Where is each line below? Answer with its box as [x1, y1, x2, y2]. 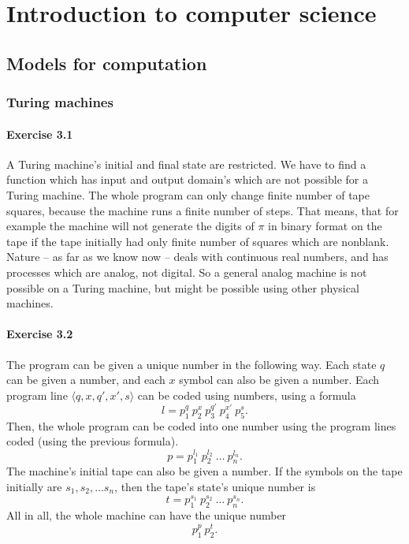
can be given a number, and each [6, 371, 165, 388]
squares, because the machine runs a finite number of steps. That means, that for [6, 202, 399, 218]
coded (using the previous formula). [6, 433, 179, 449]
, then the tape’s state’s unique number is [114, 478, 316, 494]
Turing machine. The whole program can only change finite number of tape [6, 186, 370, 203]
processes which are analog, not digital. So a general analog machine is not [6, 263, 367, 280]
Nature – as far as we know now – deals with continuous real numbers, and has [6, 248, 389, 265]
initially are [6, 478, 62, 494]
